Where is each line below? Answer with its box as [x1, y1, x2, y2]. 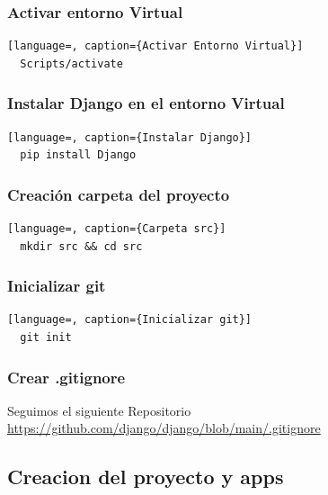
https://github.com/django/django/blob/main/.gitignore [7, 418, 321, 437]
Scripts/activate [20, 57, 123, 70]
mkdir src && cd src [20, 239, 143, 253]
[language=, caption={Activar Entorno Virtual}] [7, 40, 304, 53]
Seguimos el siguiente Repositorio [7, 400, 191, 419]
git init [20, 331, 72, 345]
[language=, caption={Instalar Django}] [7, 130, 253, 144]
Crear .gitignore [7, 365, 126, 388]
